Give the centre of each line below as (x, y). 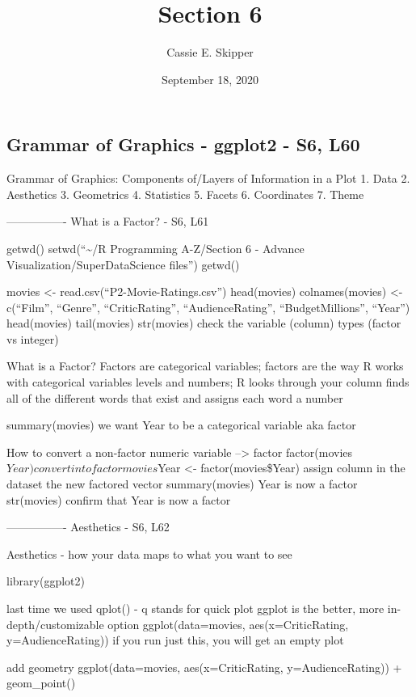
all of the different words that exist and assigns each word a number (175, 397)
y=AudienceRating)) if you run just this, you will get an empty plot (175, 640)
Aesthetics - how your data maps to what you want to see (149, 553)
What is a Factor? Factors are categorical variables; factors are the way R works (205, 366)
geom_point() (41, 683)
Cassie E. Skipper (210, 52)
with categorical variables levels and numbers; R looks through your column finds (208, 382)
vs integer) (33, 338)
